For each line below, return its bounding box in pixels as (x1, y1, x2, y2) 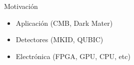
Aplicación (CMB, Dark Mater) (15, 17, 113, 28)
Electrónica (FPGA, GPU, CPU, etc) (15, 51, 130, 61)
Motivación (4, 1, 38, 11)
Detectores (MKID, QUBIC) (15, 34, 103, 45)
